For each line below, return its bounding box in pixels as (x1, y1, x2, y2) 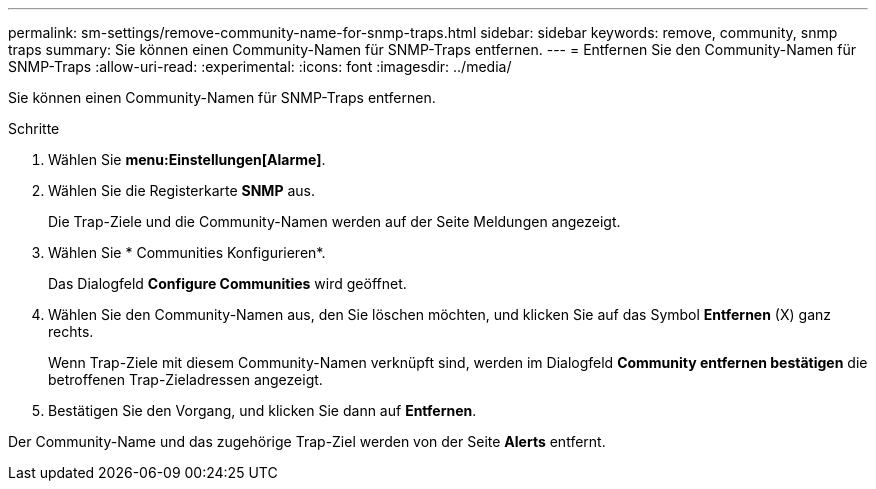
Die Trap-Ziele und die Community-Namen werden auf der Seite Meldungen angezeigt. (48, 213, 621, 230)
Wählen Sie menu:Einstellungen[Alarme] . (48, 151, 326, 168)
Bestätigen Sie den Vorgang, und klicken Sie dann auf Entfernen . (48, 402, 477, 419)
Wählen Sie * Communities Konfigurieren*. (48, 244, 326, 261)
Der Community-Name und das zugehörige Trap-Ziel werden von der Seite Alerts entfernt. (8, 433, 606, 450)
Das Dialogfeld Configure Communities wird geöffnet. (48, 275, 407, 292)
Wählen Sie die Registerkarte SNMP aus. (48, 182, 315, 199)
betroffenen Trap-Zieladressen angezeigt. (48, 371, 323, 388)
